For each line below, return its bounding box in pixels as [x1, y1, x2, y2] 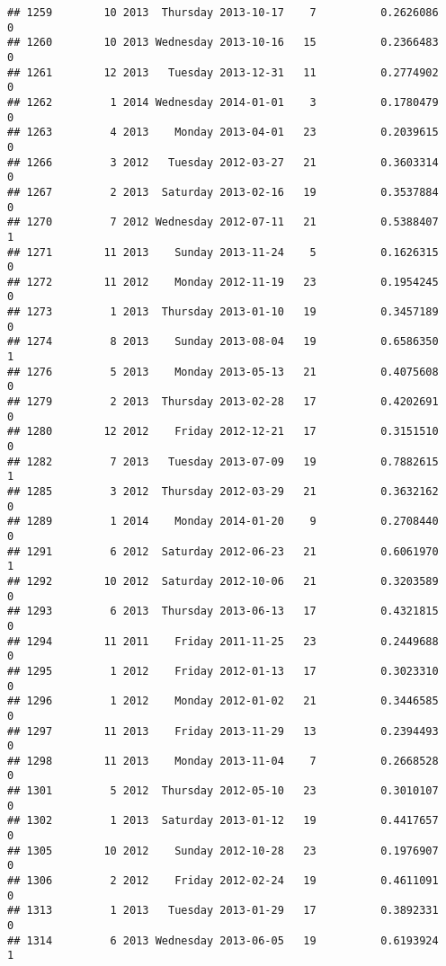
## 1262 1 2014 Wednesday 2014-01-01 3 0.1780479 [7, 95, 439, 109]
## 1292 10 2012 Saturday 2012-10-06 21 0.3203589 [7, 574, 439, 588]
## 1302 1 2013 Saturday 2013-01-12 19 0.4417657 [7, 814, 439, 828]
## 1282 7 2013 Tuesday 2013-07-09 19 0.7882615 [7, 455, 439, 468]
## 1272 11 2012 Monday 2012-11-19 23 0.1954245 [7, 275, 439, 288]
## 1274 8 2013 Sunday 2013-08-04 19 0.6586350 [7, 335, 439, 349]
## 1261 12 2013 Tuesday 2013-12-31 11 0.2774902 [7, 66, 439, 79]
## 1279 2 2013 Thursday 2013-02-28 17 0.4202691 [7, 395, 439, 409]
